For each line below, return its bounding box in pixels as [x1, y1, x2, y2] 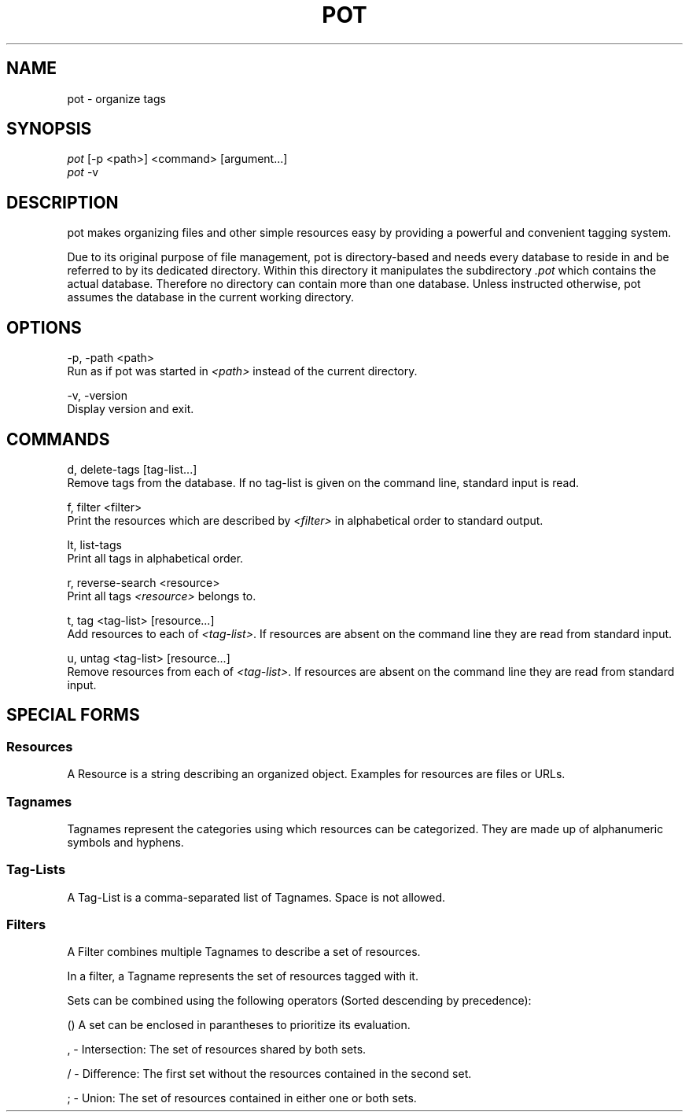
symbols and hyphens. [67, 835, 184, 849]
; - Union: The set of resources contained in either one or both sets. [67, 1091, 417, 1105]
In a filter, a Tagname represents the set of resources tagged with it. [67, 969, 418, 983]
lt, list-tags [67, 537, 122, 552]
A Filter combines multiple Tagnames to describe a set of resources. [67, 945, 421, 959]
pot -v [67, 165, 99, 179]
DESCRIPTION [6, 192, 119, 212]
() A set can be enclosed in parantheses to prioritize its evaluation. [67, 1018, 411, 1032]
